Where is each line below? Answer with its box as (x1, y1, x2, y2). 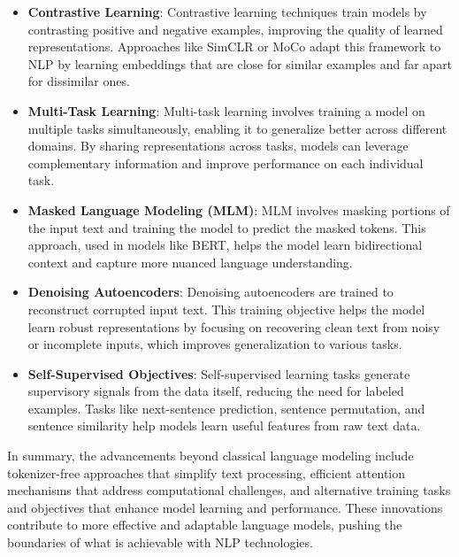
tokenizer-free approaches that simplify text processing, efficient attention (7, 463, 406, 482)
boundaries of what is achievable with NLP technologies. (7, 533, 313, 552)
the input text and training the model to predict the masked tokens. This (27, 218, 426, 236)
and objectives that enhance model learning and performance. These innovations (7, 498, 443, 516)
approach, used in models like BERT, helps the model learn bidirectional (27, 236, 423, 254)
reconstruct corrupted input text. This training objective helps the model (27, 299, 425, 318)
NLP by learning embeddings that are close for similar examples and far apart (27, 54, 453, 73)
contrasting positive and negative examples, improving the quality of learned (27, 19, 443, 38)
